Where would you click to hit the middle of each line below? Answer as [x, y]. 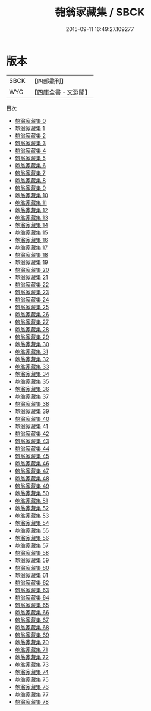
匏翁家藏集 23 [32, 292]
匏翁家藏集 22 [32, 284]
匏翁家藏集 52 [32, 508]
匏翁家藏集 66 [32, 612]
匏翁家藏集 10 [32, 195]
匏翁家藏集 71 [31, 650]
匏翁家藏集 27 [32, 322]
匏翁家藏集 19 [32, 262]
